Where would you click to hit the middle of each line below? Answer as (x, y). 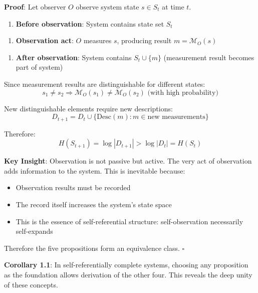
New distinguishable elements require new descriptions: (88, 108)
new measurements (176, 117)
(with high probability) (183, 93)
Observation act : (45, 40)
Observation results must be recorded (73, 187)
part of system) (39, 67)
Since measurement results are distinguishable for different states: (105, 84)
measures (97, 40)
